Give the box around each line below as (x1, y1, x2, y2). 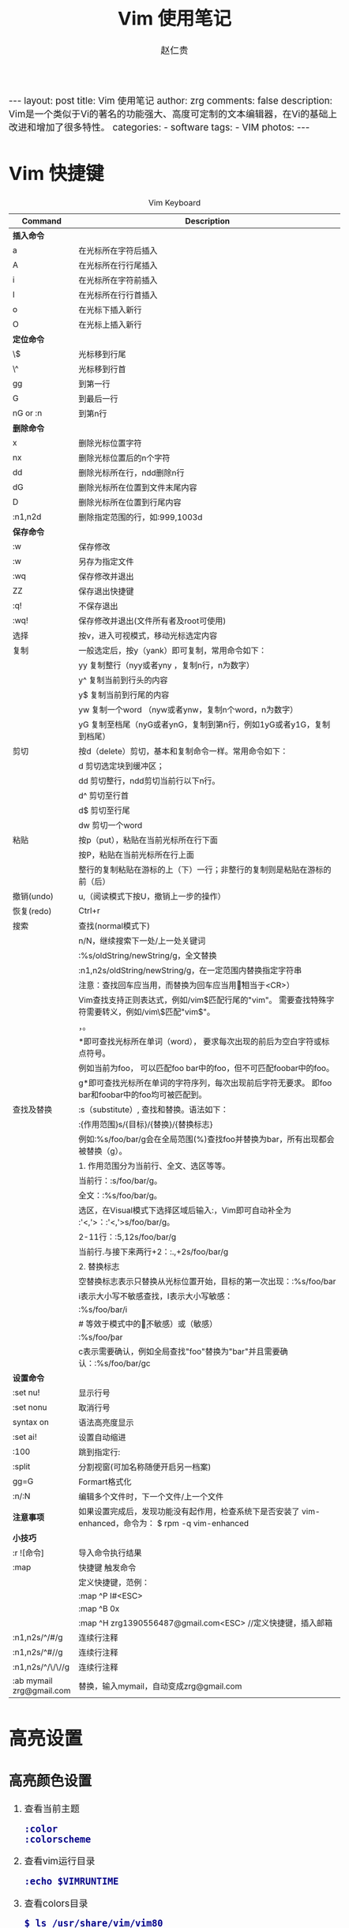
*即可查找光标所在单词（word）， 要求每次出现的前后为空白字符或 (78, 1036, 322, 1047)
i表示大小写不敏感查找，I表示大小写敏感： (78, 1291, 233, 1302)
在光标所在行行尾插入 (78, 260, 158, 271)
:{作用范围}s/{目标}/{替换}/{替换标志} (78, 1119, 213, 1130)
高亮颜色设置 (9, 1772, 92, 1790)
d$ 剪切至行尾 (78, 805, 130, 816)
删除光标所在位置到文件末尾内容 (78, 483, 197, 494)
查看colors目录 (24, 1897, 88, 1910)
